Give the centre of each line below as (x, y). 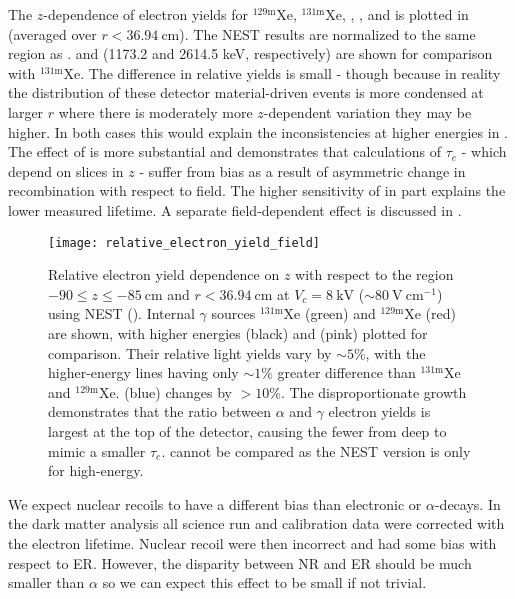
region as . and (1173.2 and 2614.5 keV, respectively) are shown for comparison (250, 53)
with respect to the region (374, 274)
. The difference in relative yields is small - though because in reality (290, 72)
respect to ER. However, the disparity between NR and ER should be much (240, 562)
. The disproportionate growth (373, 391)
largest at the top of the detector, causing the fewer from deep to (247, 430)
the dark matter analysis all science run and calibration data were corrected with (256, 523)
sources (233, 313)
